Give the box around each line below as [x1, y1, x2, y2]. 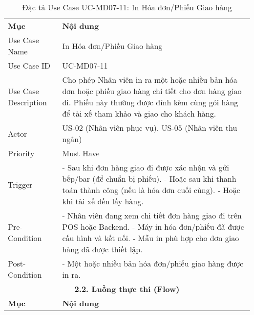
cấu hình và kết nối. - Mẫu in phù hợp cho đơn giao [62, 232, 239, 243]
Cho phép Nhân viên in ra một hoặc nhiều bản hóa [62, 74, 237, 85]
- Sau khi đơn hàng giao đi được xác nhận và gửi [62, 162, 229, 173]
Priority [8, 147, 35, 159]
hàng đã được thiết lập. [62, 243, 143, 255]
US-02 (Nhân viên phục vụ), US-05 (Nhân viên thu [62, 122, 237, 133]
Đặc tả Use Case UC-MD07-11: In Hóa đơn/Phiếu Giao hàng [22, 1, 232, 13]
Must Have [62, 147, 100, 159]
